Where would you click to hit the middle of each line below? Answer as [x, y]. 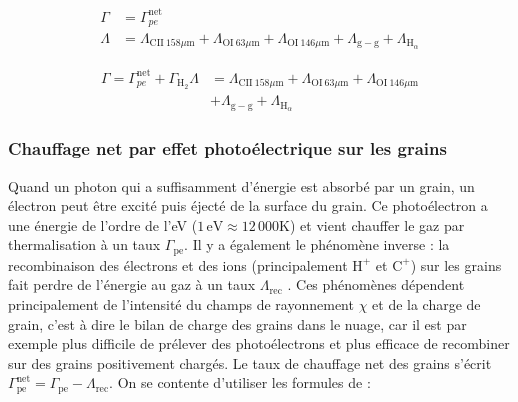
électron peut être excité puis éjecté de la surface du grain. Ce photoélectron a [248, 205]
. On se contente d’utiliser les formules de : [240, 382]
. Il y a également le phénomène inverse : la [317, 244]
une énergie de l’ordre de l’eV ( [103, 224]
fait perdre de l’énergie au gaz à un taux [132, 284]
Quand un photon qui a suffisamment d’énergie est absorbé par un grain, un [241, 185]
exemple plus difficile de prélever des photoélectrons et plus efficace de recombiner [259, 343]
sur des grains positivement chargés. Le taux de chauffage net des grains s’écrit [250, 362]
